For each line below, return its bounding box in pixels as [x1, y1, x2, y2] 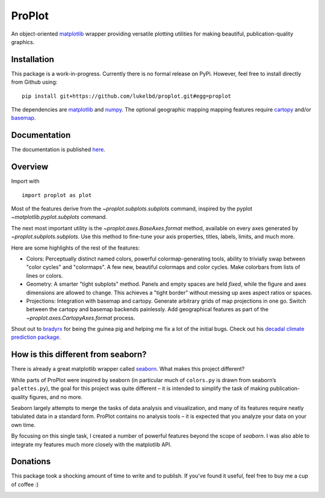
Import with [11, 178, 40, 185]
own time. [11, 421, 36, 428]
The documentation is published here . [11, 146, 105, 153]
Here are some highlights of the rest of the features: [11, 244, 140, 251]
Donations [11, 456, 51, 467]
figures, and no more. [29, 393, 83, 400]
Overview [11, 162, 49, 172]
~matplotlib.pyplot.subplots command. [11, 213, 108, 221]
